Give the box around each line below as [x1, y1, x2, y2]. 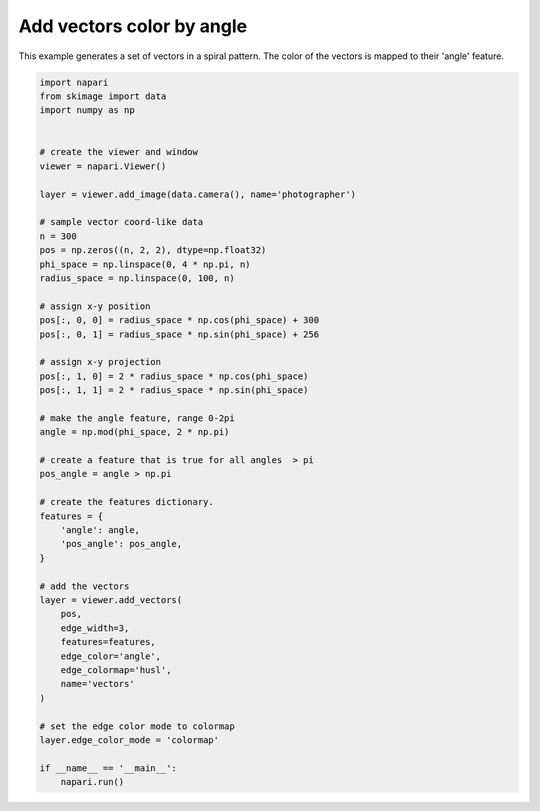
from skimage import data [39, 90, 167, 102]
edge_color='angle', [60, 650, 162, 662]
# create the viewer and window [39, 146, 199, 158]
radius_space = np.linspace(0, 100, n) [39, 273, 235, 284]
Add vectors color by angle [18, 15, 248, 37]
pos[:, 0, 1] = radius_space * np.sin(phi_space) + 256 [39, 328, 320, 340]
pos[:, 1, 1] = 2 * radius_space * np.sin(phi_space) [39, 385, 309, 396]
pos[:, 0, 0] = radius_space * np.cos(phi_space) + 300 [39, 315, 320, 326]
